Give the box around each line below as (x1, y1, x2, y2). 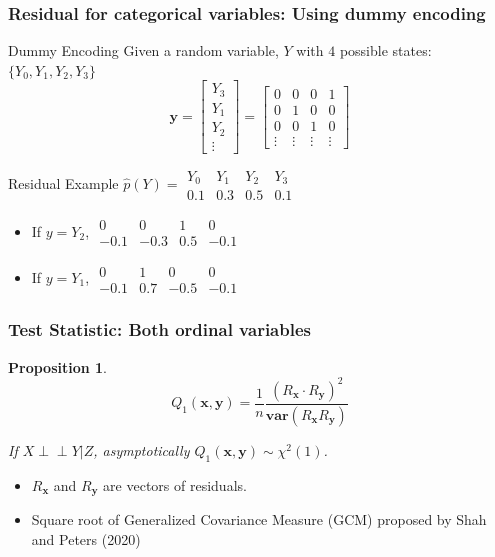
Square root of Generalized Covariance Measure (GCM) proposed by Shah (31, 508, 487, 529)
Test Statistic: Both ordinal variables (8, 317, 311, 342)
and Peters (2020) (31, 528, 141, 549)
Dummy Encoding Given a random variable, (8, 40, 279, 61)
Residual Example (8, 173, 119, 194)
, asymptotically (93, 439, 190, 460)
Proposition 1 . (8, 356, 107, 377)
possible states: (339, 40, 432, 61)
